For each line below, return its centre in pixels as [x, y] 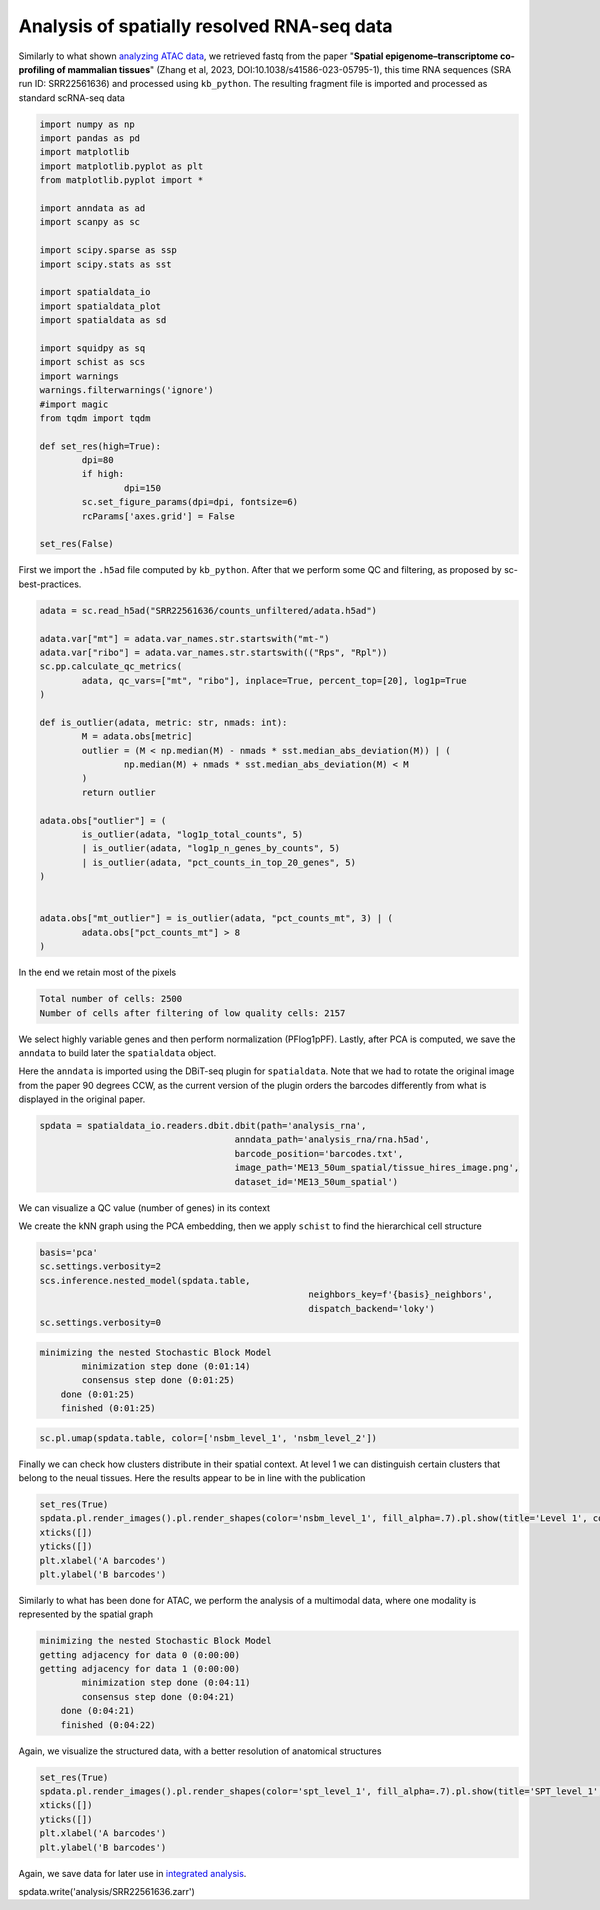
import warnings [79, 376]
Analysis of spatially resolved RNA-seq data [206, 26]
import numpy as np [87, 124]
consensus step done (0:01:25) [158, 1380]
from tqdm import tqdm [95, 418]
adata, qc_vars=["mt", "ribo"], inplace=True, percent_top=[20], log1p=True [274, 680]
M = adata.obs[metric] [137, 736]
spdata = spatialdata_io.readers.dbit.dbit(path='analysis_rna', [203, 1126]
